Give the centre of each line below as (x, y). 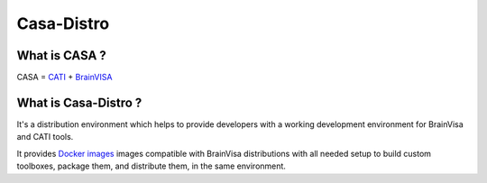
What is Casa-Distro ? (79, 102)
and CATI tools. (45, 137)
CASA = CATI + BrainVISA (64, 78)
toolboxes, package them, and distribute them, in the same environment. (151, 166)
